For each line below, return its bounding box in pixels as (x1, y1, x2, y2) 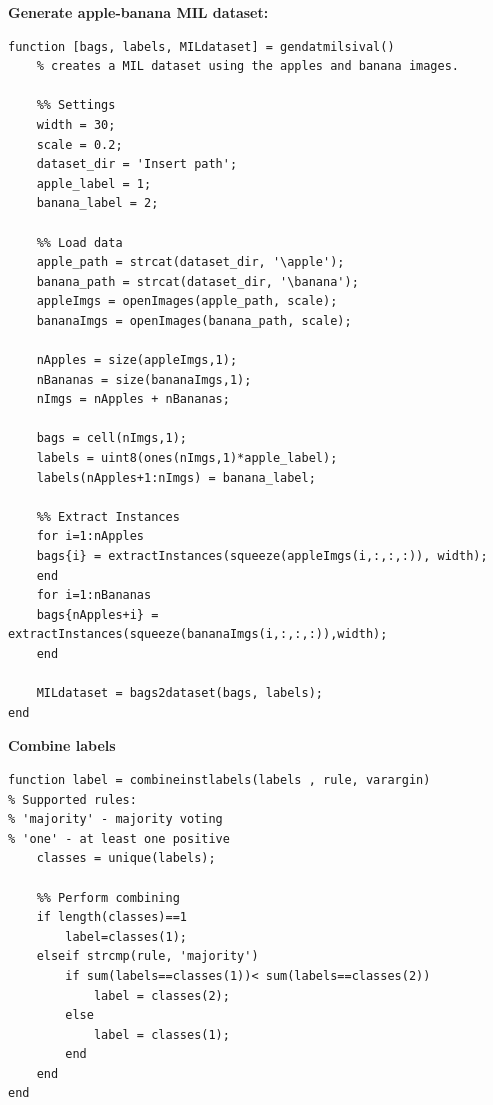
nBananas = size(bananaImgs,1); (36, 372, 252, 387)
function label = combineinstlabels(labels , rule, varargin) (8, 772, 431, 787)
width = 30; (36, 117, 116, 132)
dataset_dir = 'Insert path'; (36, 157, 238, 172)
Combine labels (8, 735, 116, 756)
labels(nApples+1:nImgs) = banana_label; (36, 470, 316, 485)
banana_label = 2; (36, 196, 159, 211)
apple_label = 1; (36, 176, 152, 191)
